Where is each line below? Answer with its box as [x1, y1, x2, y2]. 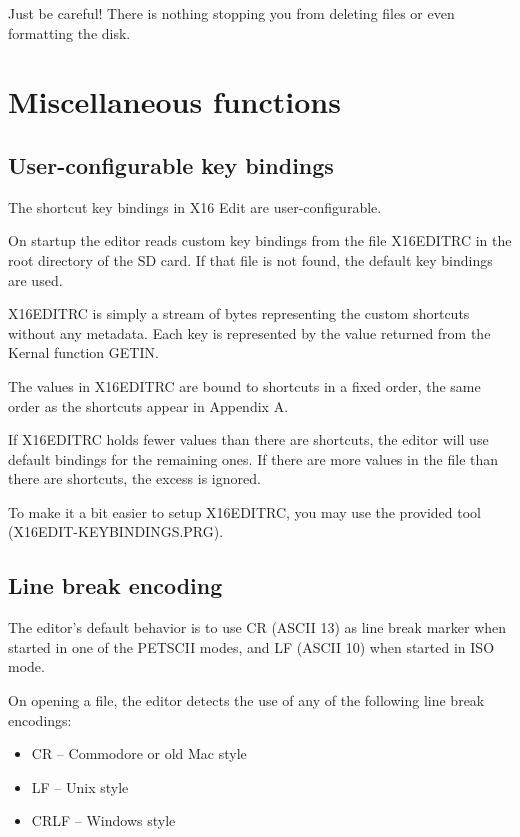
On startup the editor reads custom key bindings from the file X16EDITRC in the [8, 230, 512, 251]
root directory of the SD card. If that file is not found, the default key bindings [8, 249, 493, 270]
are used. [8, 269, 63, 290]
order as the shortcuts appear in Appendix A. [8, 395, 289, 416]
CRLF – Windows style [31, 810, 176, 831]
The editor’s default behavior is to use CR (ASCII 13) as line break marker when [8, 617, 507, 638]
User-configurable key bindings [8, 149, 334, 180]
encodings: [8, 709, 72, 730]
